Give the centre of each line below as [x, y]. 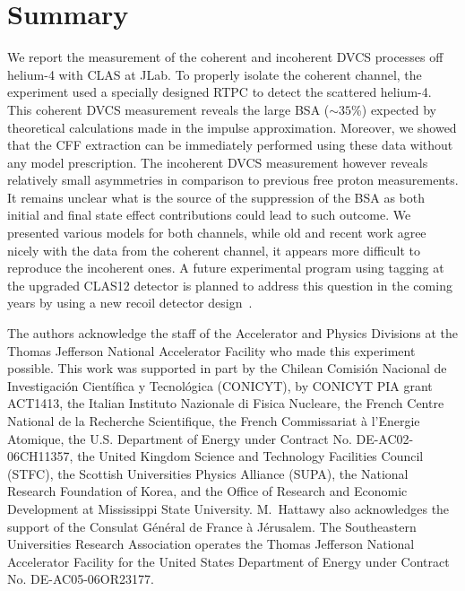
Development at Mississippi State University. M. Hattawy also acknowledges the [228, 508]
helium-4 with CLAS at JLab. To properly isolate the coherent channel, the [215, 74]
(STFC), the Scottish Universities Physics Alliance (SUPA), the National [208, 473]
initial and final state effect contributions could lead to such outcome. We [209, 215]
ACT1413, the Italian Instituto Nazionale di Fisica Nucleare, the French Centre [226, 403]
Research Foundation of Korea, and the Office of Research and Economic [207, 491]
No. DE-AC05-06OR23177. [81, 579]
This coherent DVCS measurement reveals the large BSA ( [168, 109]
